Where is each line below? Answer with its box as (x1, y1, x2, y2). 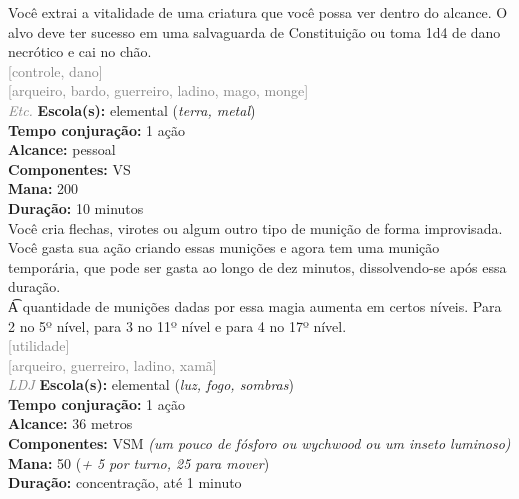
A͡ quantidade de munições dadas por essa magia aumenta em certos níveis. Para (8, 295, 502, 316)
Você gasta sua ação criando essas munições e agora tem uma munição (8, 237, 440, 258)
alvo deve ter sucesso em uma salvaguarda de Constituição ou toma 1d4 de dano (8, 21, 501, 42)
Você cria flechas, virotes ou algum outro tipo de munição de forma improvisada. (8, 217, 503, 238)
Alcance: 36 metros (8, 413, 133, 434)
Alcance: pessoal (8, 139, 116, 160)
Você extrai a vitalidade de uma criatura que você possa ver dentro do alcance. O (8, 2, 508, 22)
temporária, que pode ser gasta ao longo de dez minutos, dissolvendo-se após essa (8, 256, 507, 277)
